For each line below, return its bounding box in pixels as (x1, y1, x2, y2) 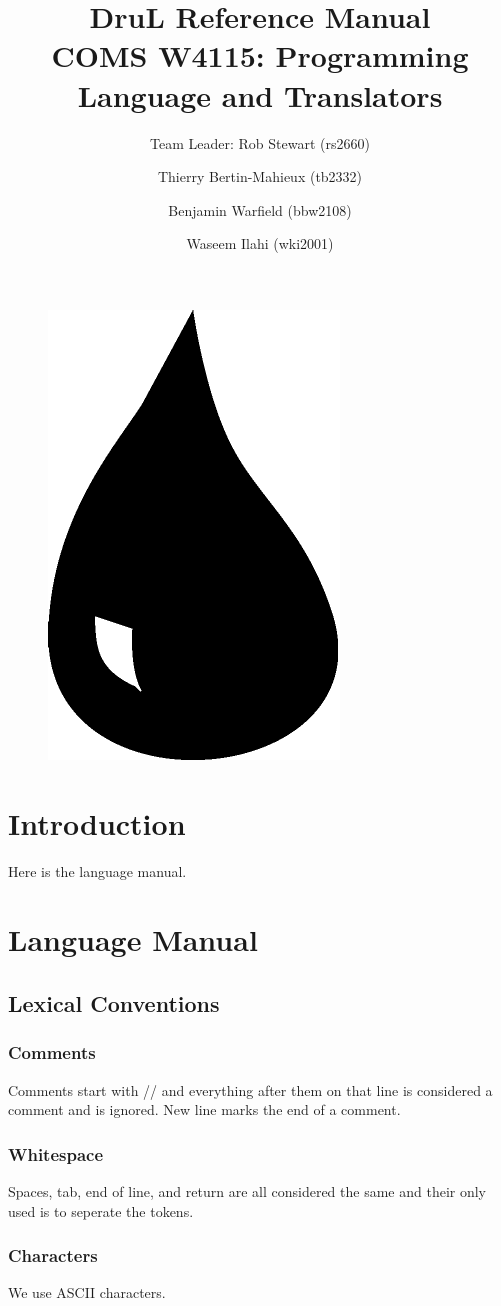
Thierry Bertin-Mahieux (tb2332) (157, 166, 363, 187)
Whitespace (8, 1141, 104, 1166)
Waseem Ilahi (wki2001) (186, 233, 334, 254)
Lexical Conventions (8, 987, 220, 1018)
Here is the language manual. (8, 860, 187, 881)
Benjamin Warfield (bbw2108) (168, 199, 352, 220)
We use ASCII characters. (8, 1282, 166, 1303)
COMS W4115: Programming (51, 35, 469, 76)
